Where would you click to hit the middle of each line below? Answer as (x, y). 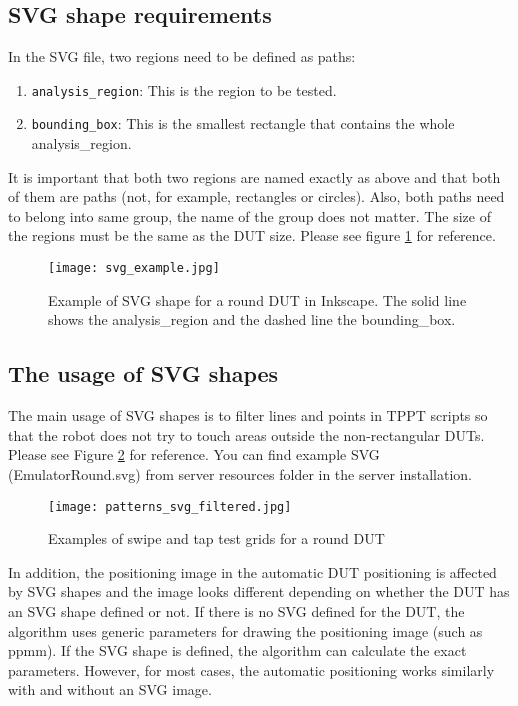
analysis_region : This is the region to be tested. (184, 89)
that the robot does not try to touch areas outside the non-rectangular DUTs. (246, 434)
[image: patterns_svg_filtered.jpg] (170, 506)
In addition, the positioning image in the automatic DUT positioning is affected (252, 571)
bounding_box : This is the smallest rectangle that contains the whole (243, 123)
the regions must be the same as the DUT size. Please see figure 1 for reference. (252, 235)
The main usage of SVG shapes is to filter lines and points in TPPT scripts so (248, 415)
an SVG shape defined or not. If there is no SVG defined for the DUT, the (236, 610)
